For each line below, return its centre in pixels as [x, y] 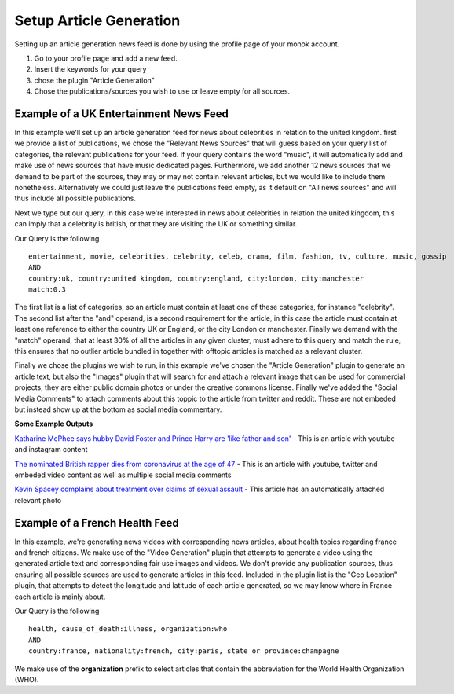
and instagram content [51, 450]
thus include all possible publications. [75, 198]
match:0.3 [47, 290]
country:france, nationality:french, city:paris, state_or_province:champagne [184, 651]
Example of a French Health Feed [97, 523]
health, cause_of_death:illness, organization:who [128, 629]
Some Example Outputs [54, 424]
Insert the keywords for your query [90, 69]
